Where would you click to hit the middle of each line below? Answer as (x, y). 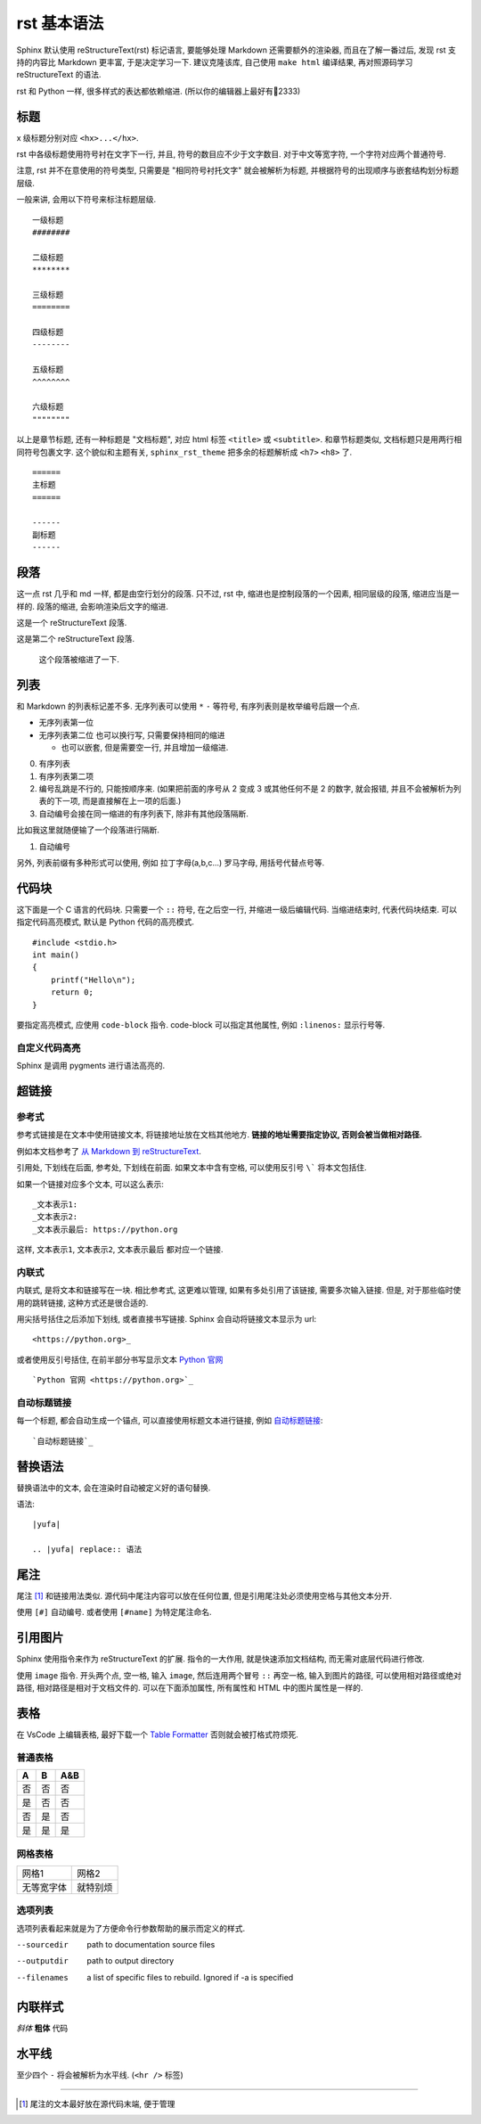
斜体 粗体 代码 (42, 2028)
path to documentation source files (151, 1945)
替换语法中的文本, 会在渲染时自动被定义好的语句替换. (114, 1488)
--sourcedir (42, 1945)
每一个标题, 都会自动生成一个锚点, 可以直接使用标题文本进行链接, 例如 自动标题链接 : (170, 1421)
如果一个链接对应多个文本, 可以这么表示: (90, 1184)
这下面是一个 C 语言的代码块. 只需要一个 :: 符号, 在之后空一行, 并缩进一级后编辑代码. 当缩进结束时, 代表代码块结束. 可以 (237, 909)
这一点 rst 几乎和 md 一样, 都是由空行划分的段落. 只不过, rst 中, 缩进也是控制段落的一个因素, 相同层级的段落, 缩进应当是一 (238, 594)
